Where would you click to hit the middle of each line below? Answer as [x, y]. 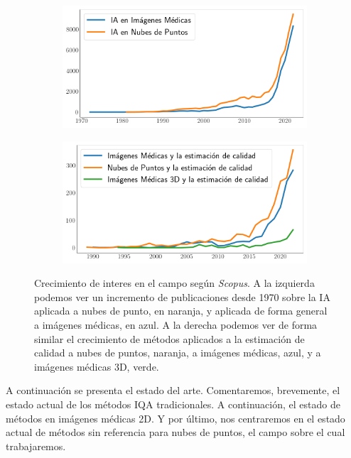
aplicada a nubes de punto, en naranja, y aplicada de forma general [181, 311]
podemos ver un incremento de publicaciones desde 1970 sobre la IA [182, 296]
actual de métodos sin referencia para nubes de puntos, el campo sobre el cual [175, 432]
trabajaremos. [36, 446]
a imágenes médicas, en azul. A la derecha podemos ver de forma [176, 324]
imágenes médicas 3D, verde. [97, 366]
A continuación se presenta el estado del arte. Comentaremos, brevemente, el [173, 390]
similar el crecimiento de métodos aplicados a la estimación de [169, 338]
